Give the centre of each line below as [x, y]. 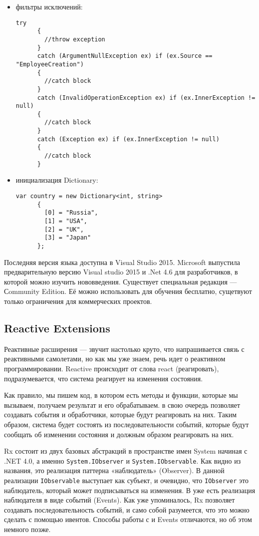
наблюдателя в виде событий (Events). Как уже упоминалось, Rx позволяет [120, 500]
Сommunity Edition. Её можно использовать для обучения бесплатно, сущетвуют [128, 291]
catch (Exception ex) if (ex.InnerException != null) [128, 139]
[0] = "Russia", [71, 213]
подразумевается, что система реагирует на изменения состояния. [104, 378]
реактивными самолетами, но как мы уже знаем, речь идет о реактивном [115, 359]
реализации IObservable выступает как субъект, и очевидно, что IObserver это [127, 480]
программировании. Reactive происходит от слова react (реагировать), [112, 368]
